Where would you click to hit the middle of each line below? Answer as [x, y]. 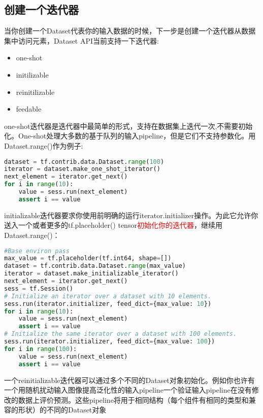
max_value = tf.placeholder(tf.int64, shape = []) [88, 258]
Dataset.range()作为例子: [44, 145]
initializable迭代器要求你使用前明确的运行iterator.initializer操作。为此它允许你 [131, 215]
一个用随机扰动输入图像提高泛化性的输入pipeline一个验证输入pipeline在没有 [128, 390]
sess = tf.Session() [39, 288]
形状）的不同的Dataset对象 [62, 410]
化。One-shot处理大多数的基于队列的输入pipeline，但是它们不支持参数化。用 [130, 136]
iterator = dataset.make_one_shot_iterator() [82, 169]
